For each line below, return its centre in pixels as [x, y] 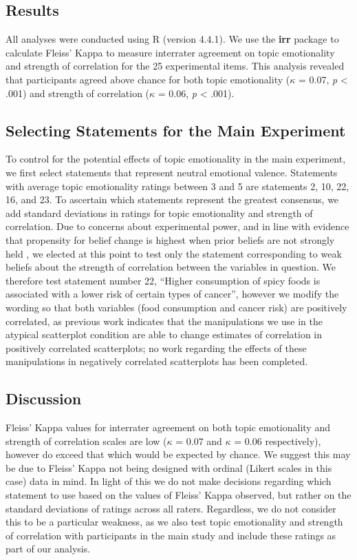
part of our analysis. [48, 549]
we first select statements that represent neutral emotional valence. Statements [172, 172]
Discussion [44, 398]
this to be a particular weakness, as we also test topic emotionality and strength [174, 522]
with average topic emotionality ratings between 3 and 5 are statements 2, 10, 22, [177, 186]
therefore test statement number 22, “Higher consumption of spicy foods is [163, 280]
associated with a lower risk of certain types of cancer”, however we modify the [172, 294]
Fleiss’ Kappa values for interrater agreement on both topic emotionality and [168, 427]
